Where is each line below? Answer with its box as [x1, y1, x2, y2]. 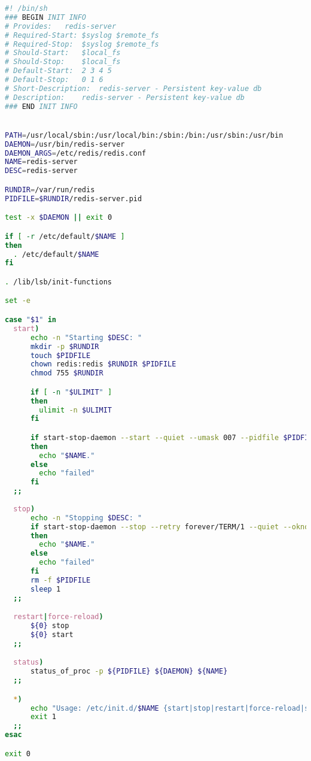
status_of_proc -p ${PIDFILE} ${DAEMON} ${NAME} [30, 667, 228, 676]
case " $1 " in [5, 316, 56, 324]
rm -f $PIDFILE [30, 575, 91, 584]
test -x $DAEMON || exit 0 [5, 213, 112, 222]
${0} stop [30, 621, 69, 630]
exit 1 [30, 713, 56, 721]
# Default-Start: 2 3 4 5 [5, 66, 112, 75]
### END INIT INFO [5, 102, 78, 111]
